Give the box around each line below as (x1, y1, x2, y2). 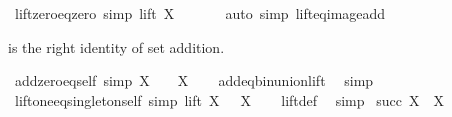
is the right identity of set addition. (8, 36, 225, 57)
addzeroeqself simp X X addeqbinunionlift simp (14, 70, 374, 91)
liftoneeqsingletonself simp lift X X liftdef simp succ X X (14, 89, 444, 110)
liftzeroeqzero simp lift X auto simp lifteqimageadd (14, 3, 386, 23)
